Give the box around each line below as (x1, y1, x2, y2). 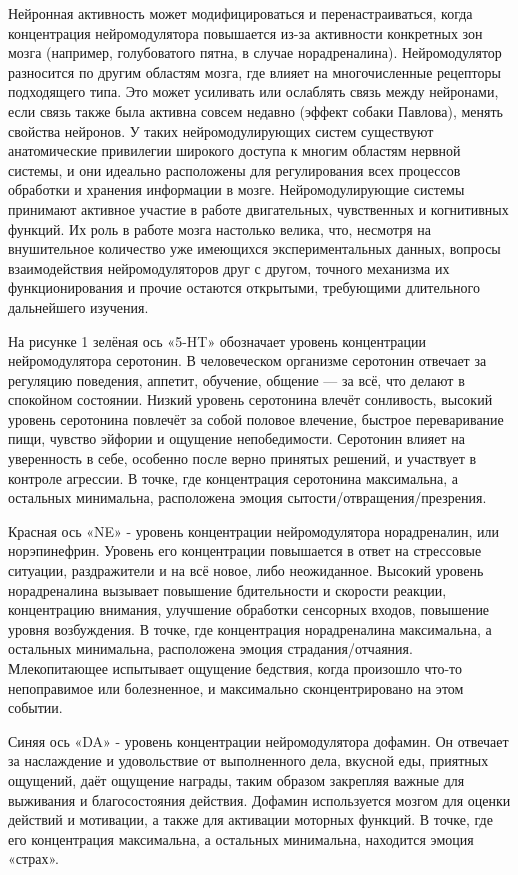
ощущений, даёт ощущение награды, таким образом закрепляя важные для (8, 769, 465, 790)
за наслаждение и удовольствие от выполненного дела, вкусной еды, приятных (8, 750, 489, 771)
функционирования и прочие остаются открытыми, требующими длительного (8, 277, 480, 298)
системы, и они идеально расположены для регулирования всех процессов (8, 159, 461, 180)
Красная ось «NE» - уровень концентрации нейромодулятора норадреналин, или (8, 520, 499, 541)
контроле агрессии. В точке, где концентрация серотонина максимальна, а (8, 467, 459, 488)
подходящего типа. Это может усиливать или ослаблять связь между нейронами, (8, 81, 499, 102)
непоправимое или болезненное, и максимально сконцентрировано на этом (8, 677, 464, 698)
